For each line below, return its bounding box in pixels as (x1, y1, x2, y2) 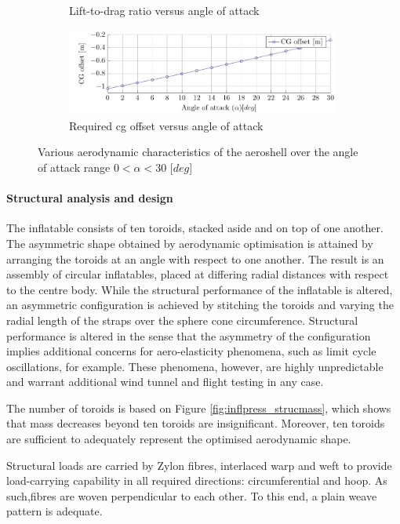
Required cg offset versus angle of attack (69, 117, 264, 133)
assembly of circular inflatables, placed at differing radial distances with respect (6, 266, 389, 282)
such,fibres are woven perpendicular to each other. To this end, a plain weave (6, 487, 377, 504)
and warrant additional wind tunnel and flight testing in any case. (6, 373, 324, 390)
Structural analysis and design (6, 190, 173, 206)
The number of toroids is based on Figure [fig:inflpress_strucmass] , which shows (6, 399, 391, 416)
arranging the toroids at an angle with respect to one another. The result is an (6, 250, 384, 267)
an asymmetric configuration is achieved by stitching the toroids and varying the (6, 297, 394, 313)
